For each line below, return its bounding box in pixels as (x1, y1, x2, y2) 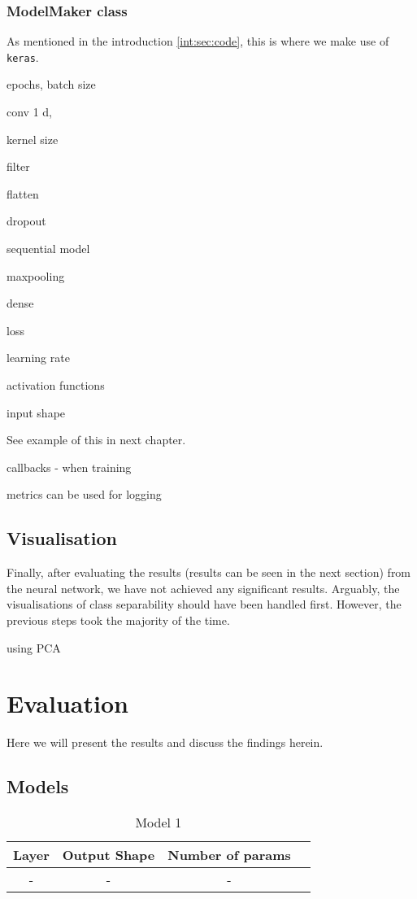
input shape (7, 404, 66, 421)
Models (7, 774, 69, 799)
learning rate (7, 349, 70, 366)
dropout (7, 212, 46, 229)
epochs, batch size (7, 76, 96, 93)
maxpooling (7, 267, 65, 284)
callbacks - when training (7, 458, 132, 475)
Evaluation (7, 687, 128, 720)
